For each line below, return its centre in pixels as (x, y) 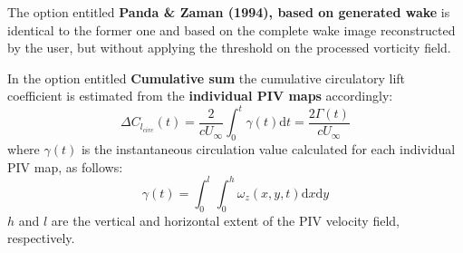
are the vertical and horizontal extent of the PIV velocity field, (225, 220)
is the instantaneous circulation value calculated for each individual (268, 149)
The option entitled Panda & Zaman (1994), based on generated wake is (229, 12)
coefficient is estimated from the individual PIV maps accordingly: (200, 96)
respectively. (41, 238)
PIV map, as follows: (65, 166)
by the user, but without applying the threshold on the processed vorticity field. (229, 48)
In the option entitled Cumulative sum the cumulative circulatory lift (207, 78)
